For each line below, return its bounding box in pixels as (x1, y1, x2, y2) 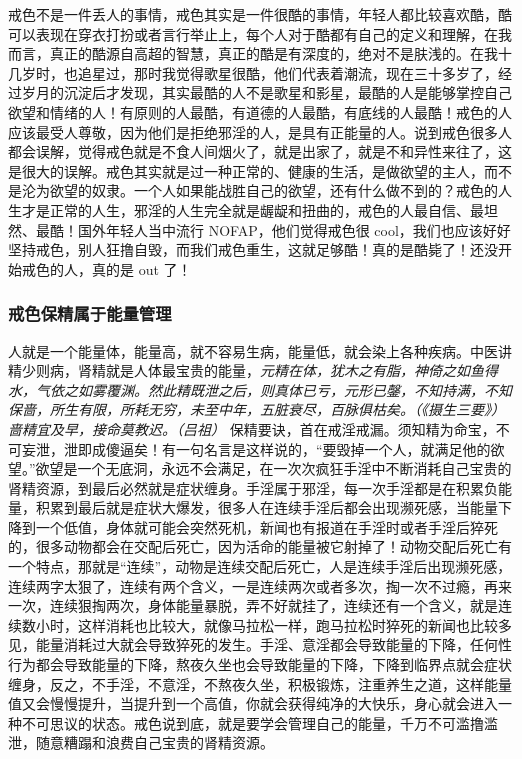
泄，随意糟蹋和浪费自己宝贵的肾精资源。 (8, 732, 274, 753)
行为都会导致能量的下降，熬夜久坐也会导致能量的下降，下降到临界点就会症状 (8, 654, 512, 675)
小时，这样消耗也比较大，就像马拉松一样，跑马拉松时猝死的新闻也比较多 (35, 614, 512, 635)
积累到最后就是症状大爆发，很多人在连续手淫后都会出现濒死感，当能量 (35, 497, 498, 518)
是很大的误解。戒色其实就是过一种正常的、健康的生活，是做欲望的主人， (8, 160, 484, 181)
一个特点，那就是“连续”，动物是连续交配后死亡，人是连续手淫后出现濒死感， (8, 556, 512, 577)
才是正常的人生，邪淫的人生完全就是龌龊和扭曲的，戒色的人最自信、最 (21, 199, 484, 220)
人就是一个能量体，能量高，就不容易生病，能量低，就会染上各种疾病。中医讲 (8, 340, 512, 361)
